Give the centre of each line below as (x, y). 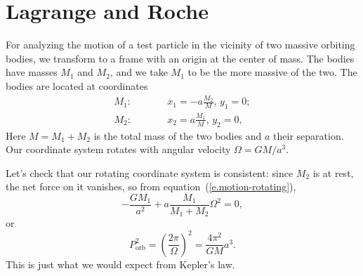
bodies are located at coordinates (77, 85)
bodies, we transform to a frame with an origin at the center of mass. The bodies (180, 58)
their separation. (309, 135)
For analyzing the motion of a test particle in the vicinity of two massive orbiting (180, 45)
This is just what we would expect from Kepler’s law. (120, 264)
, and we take (139, 72)
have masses (32, 72)
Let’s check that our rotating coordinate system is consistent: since (150, 172)
